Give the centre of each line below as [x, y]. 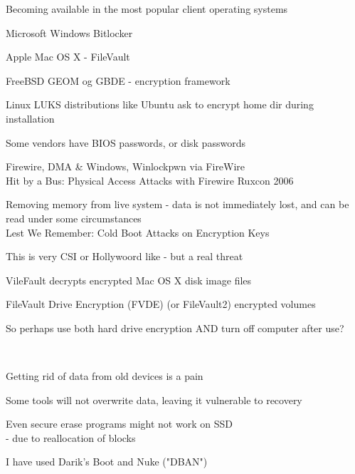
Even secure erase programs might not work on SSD [119, 424]
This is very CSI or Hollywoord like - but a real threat [124, 256]
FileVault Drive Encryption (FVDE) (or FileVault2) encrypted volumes [161, 304]
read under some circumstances [74, 218]
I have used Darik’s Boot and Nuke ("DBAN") [107, 462]
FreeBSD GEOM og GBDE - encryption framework [118, 80]
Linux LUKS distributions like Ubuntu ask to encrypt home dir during [160, 104]
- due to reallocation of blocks [71, 437]
